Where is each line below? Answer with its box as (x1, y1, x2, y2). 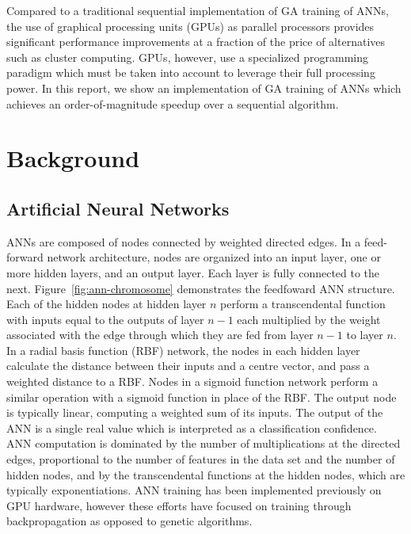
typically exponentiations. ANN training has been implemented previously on (6, 482, 382, 498)
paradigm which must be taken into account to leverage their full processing (6, 64, 375, 81)
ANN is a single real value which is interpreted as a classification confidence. (6, 419, 377, 436)
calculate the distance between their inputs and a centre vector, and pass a (6, 357, 370, 374)
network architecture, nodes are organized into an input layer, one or (47, 249, 381, 265)
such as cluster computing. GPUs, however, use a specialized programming (6, 48, 369, 65)
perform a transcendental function (220, 296, 386, 312)
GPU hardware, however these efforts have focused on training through (6, 497, 352, 513)
